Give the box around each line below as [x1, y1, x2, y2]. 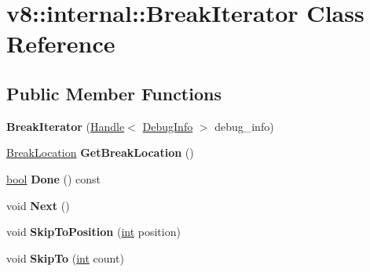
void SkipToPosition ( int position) [6, 223, 181, 240]
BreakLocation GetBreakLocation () [6, 144, 194, 161]
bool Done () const [6, 170, 101, 187]
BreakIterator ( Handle [6, 118, 125, 134]
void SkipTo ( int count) [6, 249, 124, 266]
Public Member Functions [6, 81, 222, 105]
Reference [6, 27, 115, 60]
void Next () [6, 197, 70, 213]
